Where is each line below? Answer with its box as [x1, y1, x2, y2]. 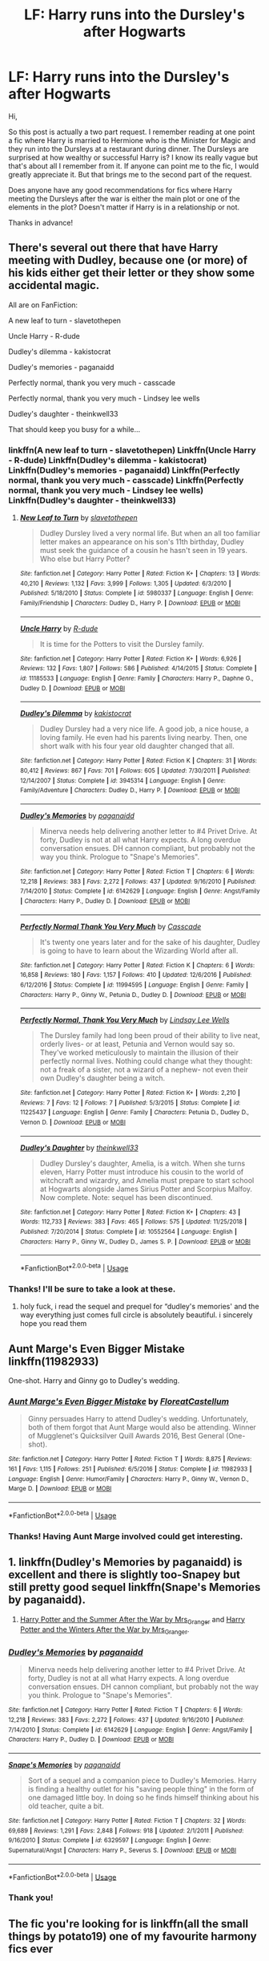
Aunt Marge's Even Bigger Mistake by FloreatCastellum [8, 1396, 230, 1407]
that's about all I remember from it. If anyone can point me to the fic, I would [8, 161, 259, 170]
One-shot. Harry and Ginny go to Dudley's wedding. [8, 1376, 180, 1385]
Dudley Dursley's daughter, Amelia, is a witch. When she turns [39, 1158, 246, 1168]
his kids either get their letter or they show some [8, 266, 255, 280]
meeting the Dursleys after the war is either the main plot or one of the [8, 193, 240, 203]
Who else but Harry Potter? [39, 554, 130, 563]
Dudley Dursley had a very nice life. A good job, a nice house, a [39, 724, 250, 734]
